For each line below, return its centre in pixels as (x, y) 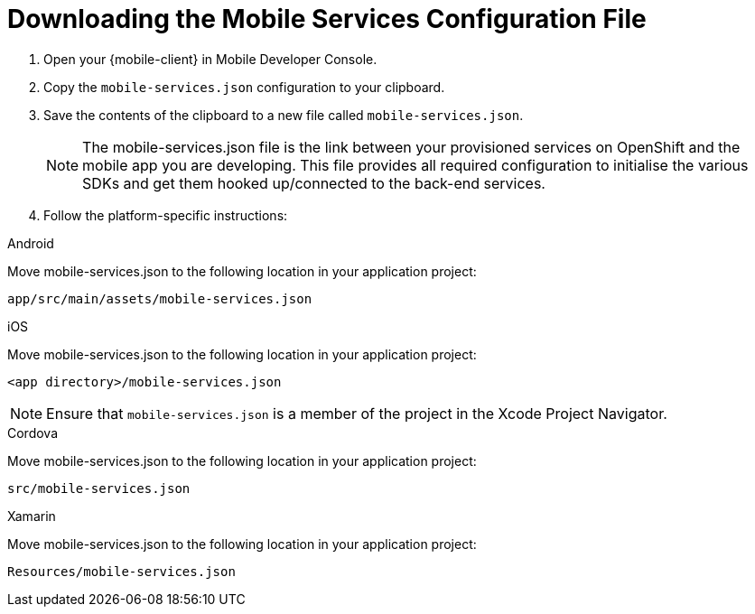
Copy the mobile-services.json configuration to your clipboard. (244, 87)
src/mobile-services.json (99, 488)
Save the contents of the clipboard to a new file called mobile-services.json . (284, 115)
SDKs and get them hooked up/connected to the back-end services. (314, 183)
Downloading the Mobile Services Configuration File (327, 19)
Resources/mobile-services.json (121, 571)
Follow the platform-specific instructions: (166, 215)
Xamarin (32, 516)
